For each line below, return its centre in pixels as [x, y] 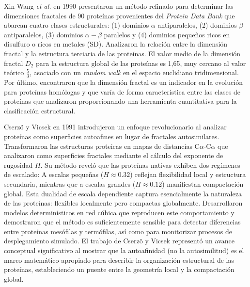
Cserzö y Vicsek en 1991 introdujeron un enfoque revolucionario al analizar [115, 127]
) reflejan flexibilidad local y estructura [188, 174]
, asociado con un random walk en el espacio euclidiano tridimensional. [134, 72]
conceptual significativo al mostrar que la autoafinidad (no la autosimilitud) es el [124, 250]
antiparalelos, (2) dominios [197, 25]
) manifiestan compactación [203, 183]
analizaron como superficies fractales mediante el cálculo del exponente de [114, 155]
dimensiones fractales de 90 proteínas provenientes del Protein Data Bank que [119, 15]
